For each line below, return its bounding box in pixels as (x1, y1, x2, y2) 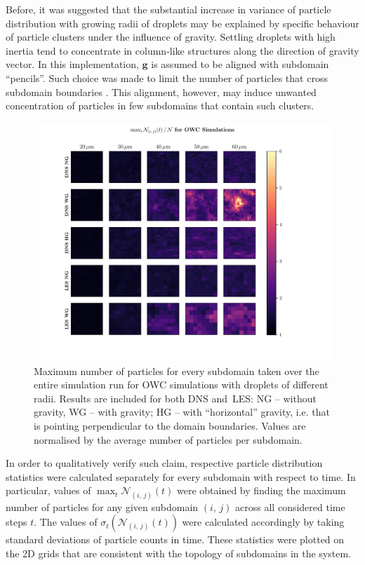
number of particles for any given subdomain (6, 499, 199, 514)
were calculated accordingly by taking (182, 515, 345, 529)
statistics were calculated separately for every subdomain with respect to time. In (6, 469, 356, 484)
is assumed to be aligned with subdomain (151, 57, 329, 72)
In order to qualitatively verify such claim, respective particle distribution (6, 456, 323, 470)
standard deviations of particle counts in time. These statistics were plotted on (6, 532, 345, 547)
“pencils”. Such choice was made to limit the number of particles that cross (6, 70, 328, 85)
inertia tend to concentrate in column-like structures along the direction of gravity (6, 43, 359, 57)
